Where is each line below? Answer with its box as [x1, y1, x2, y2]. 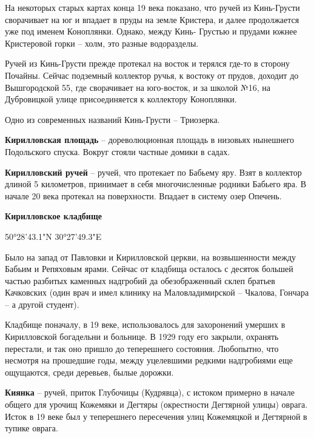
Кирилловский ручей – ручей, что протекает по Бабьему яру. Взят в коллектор [5, 165, 302, 178]
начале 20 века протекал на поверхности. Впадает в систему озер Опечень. [5, 189, 282, 202]
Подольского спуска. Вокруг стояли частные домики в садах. [5, 145, 230, 158]
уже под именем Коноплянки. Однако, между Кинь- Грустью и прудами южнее [5, 25, 297, 38]
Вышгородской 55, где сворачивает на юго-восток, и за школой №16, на [5, 81, 270, 93]
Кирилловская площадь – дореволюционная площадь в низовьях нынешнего [5, 133, 295, 146]
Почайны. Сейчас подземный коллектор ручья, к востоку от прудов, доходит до [5, 68, 299, 81]
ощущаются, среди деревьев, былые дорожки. [5, 365, 174, 378]
